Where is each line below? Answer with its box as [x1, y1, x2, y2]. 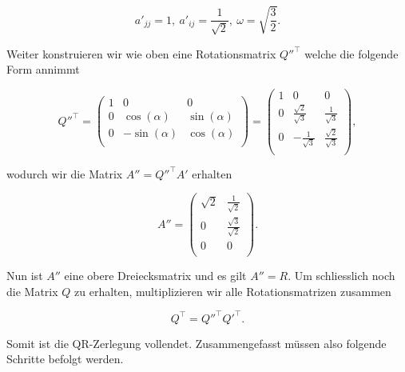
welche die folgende [304, 45, 399, 62]
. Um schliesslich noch [288, 267, 395, 284]
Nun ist [6, 267, 43, 284]
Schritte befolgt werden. [6, 350, 124, 367]
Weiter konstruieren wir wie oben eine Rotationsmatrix [6, 45, 276, 62]
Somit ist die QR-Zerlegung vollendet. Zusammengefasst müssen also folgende [6, 334, 387, 351]
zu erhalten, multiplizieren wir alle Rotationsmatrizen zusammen [74, 282, 391, 299]
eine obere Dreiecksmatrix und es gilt [64, 267, 247, 284]
